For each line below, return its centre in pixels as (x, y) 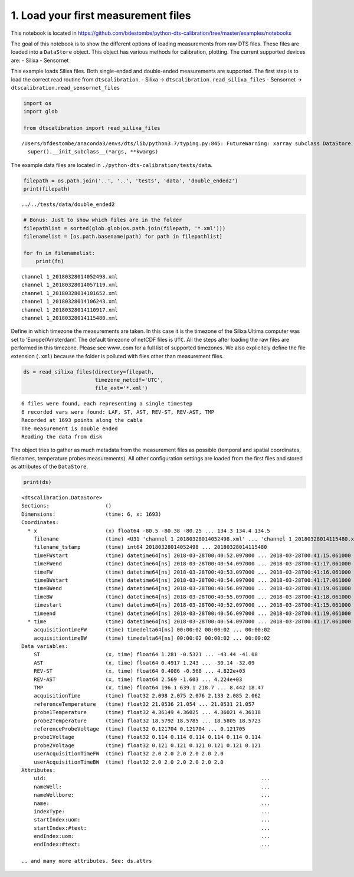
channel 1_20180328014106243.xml (70, 302)
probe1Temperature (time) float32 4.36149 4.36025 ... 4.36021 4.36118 (147, 712)
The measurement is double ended (70, 428)
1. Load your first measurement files (101, 15)
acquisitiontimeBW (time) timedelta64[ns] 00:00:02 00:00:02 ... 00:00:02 (152, 638)
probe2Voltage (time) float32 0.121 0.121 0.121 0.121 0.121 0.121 (147, 745)
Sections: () (67, 506)
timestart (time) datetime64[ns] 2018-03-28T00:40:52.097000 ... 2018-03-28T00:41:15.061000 (192, 605)
